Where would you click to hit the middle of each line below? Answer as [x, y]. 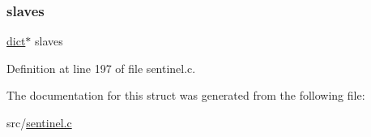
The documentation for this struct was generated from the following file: [186, 95]
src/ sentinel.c [39, 122]
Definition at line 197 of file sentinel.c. [101, 68]
